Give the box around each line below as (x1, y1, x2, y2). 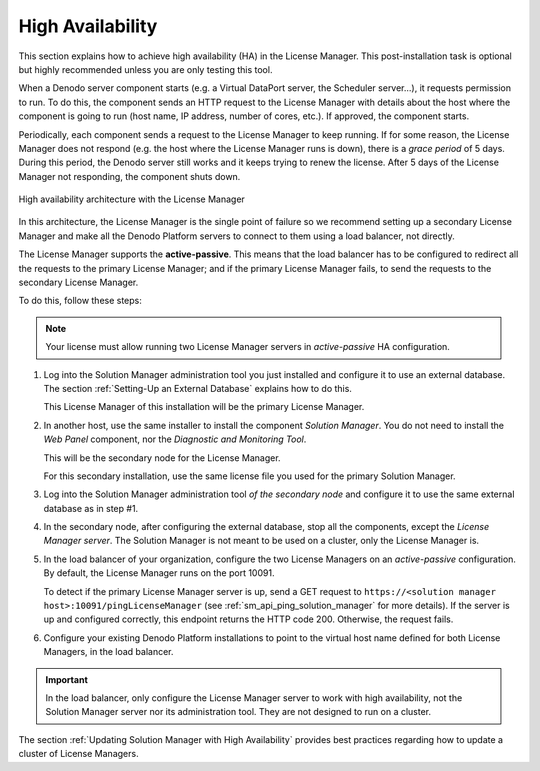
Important (45, 673, 89, 685)
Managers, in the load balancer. (43, 646, 174, 658)
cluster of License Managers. (18, 748, 139, 760)
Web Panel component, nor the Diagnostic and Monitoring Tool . (43, 433, 307, 445)
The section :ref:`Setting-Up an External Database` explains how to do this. (43, 382, 352, 394)
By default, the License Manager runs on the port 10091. (43, 567, 275, 579)
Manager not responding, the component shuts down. (18, 170, 241, 182)
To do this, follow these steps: (18, 295, 142, 307)
